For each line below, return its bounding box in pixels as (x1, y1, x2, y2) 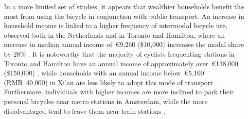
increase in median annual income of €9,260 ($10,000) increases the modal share (4, 39, 244, 49)
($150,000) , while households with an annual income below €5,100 (4, 68, 204, 78)
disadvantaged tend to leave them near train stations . (4, 105, 166, 116)
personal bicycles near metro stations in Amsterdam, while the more (4, 96, 208, 106)
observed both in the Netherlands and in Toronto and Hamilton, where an (4, 30, 225, 40)
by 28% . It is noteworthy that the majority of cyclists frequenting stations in (4, 48, 235, 59)
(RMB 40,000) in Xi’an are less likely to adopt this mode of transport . (4, 77, 217, 87)
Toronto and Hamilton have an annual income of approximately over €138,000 (4, 58, 238, 68)
